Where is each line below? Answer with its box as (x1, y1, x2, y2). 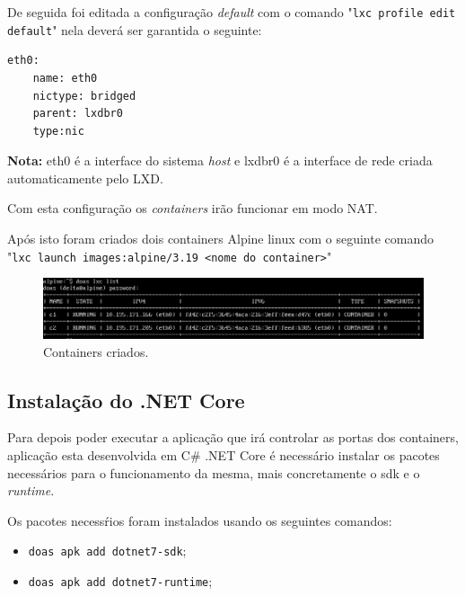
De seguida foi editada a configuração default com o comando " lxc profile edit (7, 3, 456, 21)
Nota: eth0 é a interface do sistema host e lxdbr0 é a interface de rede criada (7, 151, 433, 170)
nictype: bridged (32, 89, 136, 102)
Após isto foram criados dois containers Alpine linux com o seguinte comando (7, 229, 434, 248)
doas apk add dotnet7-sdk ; (28, 541, 187, 560)
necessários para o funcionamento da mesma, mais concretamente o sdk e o (7, 463, 420, 482)
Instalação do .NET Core (7, 386, 245, 414)
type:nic (32, 124, 84, 138)
